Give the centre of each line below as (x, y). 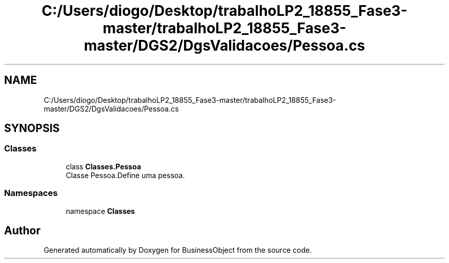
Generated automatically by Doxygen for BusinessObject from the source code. (178, 250)
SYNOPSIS (32, 128)
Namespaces (31, 193)
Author (22, 230)
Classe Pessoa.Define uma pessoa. (125, 175)
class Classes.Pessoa (104, 166)
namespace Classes (100, 211)
